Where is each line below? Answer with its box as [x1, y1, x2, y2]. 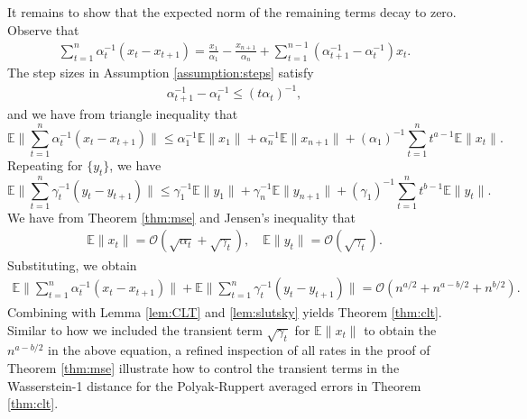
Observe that [7, 20, 79, 39]
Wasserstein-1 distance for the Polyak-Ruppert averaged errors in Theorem [7, 376, 421, 395]
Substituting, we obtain [7, 255, 137, 274]
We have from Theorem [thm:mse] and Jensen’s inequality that [7, 207, 356, 226]
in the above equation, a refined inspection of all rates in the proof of [48, 341, 430, 360]
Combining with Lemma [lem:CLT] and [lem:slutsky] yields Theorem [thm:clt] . [7, 303, 442, 322]
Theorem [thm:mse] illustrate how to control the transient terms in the [7, 359, 400, 378]
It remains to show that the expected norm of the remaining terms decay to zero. [7, 3, 457, 21]
